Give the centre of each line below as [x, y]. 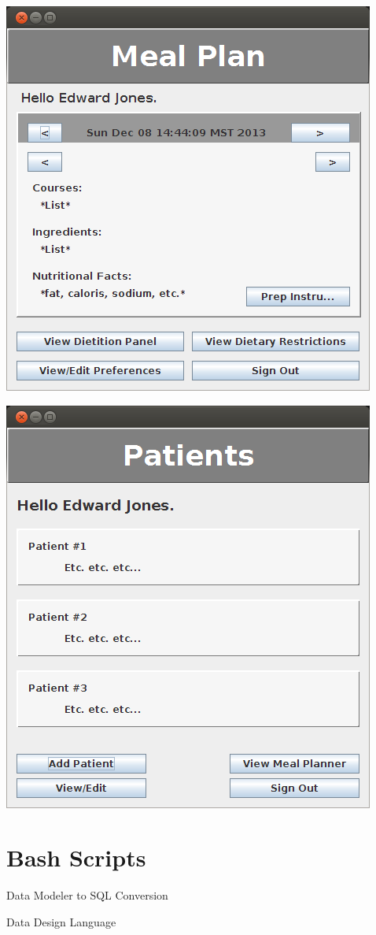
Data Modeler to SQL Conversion [87, 895]
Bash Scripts [76, 857]
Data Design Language [61, 921]
